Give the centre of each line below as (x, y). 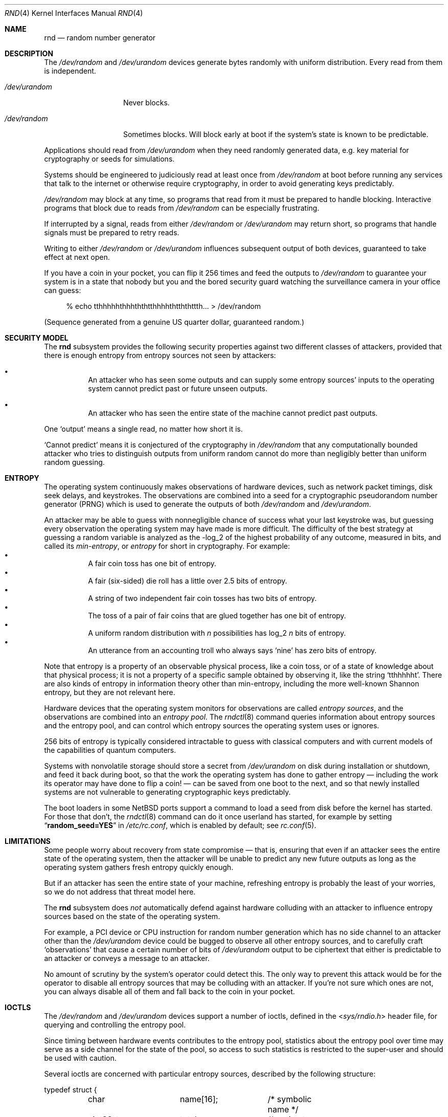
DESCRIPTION (29, 53)
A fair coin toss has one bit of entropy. (152, 563)
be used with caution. (80, 1058)
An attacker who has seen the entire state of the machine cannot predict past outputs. (233, 413)
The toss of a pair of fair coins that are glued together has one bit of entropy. (217, 616)
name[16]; (199, 1099)
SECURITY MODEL (37, 338)
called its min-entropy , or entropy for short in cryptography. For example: (167, 546)
